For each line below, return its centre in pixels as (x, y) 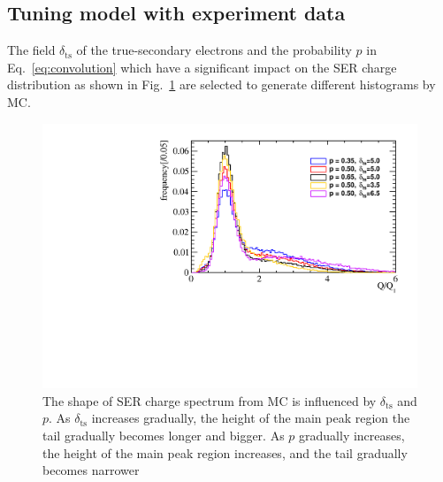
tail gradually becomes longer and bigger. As (164, 436)
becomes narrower (91, 470)
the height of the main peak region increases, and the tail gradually (225, 452)
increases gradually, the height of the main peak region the (251, 418)
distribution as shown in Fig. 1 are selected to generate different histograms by (221, 84)
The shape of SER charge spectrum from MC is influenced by (210, 400)
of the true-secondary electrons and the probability (214, 50)
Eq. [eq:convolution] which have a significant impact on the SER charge (202, 67)
